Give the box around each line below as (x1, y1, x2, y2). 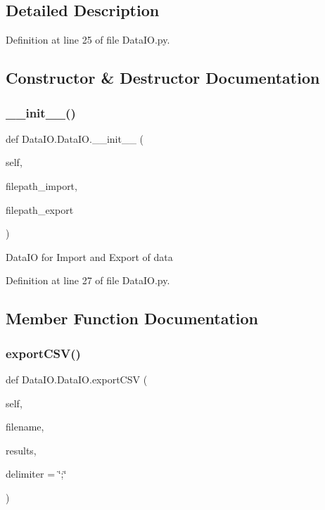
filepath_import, (6, 178, 77, 193)
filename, (6, 419, 44, 434)
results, (6, 442, 37, 457)
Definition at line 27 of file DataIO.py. (6, 273, 170, 288)
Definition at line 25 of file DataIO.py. (6, 32, 170, 47)
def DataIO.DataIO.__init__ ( (6, 131, 144, 146)
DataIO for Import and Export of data (6, 249, 173, 264)
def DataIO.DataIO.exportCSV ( (6, 371, 148, 386)
